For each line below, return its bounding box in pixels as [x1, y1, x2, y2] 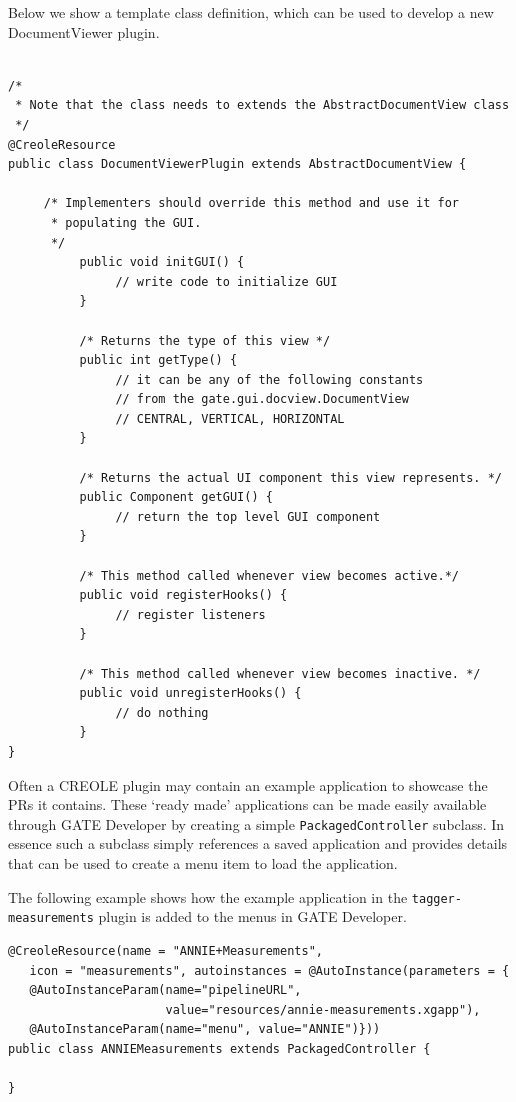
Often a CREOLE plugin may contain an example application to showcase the [8, 774, 488, 795]
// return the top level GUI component [115, 509, 381, 524]
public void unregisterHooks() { [79, 686, 302, 701]
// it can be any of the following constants [115, 372, 424, 387]
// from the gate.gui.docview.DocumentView [115, 392, 409, 407]
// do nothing [115, 705, 209, 720]
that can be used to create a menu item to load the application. [8, 853, 398, 873]
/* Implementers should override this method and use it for [43, 196, 460, 211]
